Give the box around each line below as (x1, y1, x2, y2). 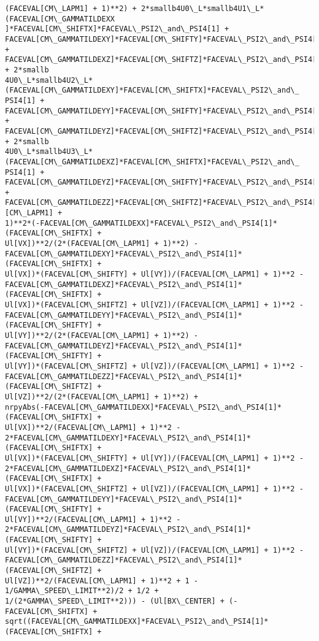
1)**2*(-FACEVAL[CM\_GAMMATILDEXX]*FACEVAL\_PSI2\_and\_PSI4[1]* (5, 218, 277, 228)
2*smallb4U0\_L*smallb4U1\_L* (140, 4, 264, 13)
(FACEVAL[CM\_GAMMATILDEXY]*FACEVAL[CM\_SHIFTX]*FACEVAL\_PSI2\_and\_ (5, 86, 299, 95)
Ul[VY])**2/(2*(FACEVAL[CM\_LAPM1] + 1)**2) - (5, 331, 198, 340)
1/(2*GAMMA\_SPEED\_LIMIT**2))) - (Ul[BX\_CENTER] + (5, 597, 225, 606)
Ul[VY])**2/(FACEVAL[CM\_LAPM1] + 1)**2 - (5, 515, 181, 524)
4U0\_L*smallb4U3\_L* (5, 147, 93, 156)
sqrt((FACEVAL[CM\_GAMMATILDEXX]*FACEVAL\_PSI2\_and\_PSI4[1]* (5, 617, 269, 626)
